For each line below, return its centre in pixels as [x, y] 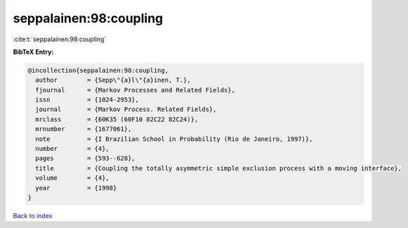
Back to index [33, 215]
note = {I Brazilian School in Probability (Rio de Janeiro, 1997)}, [174, 139]
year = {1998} [76, 188]
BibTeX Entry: [33, 52]
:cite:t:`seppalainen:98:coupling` [60, 39]
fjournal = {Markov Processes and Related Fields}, [135, 90]
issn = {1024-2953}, [87, 100]
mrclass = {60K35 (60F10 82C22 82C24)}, [117, 119]
